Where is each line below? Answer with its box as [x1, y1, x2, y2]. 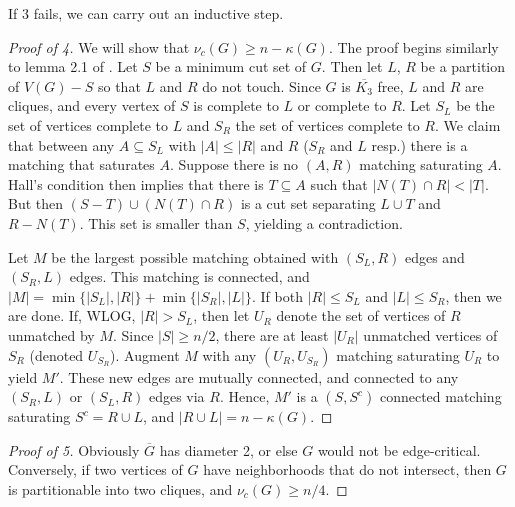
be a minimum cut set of [155, 56, 307, 77]
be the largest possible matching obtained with [51, 246, 339, 267]
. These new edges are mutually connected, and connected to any [59, 366, 459, 387]
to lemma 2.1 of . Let [8, 56, 138, 77]
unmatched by [8, 324, 95, 345]
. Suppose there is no [169, 154, 299, 175]
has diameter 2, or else [159, 439, 298, 460]
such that [310, 173, 368, 194]
